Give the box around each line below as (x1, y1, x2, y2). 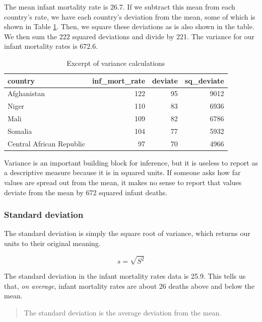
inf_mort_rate (92, 75, 146, 86)
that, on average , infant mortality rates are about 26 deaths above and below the (4, 280, 254, 291)
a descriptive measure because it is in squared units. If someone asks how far (4, 167, 241, 178)
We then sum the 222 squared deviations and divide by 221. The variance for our (4, 31, 255, 41)
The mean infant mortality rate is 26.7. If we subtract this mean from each (4, 2, 235, 12)
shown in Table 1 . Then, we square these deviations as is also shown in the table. (4, 21, 254, 32)
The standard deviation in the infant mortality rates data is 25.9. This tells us (4, 271, 246, 281)
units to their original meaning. (4, 238, 101, 249)
